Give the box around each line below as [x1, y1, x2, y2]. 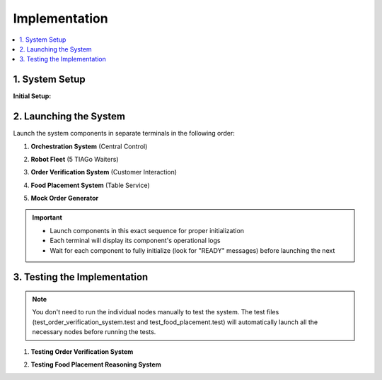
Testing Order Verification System [30, 347, 134, 356]
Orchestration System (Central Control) [30, 142, 148, 150]
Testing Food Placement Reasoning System [30, 360, 162, 369]
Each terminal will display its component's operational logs [50, 237, 221, 245]
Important [32, 213, 63, 222]
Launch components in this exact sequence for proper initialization [50, 226, 244, 234]
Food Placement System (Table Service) [30, 181, 150, 189]
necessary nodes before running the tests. [32, 328, 156, 336]
